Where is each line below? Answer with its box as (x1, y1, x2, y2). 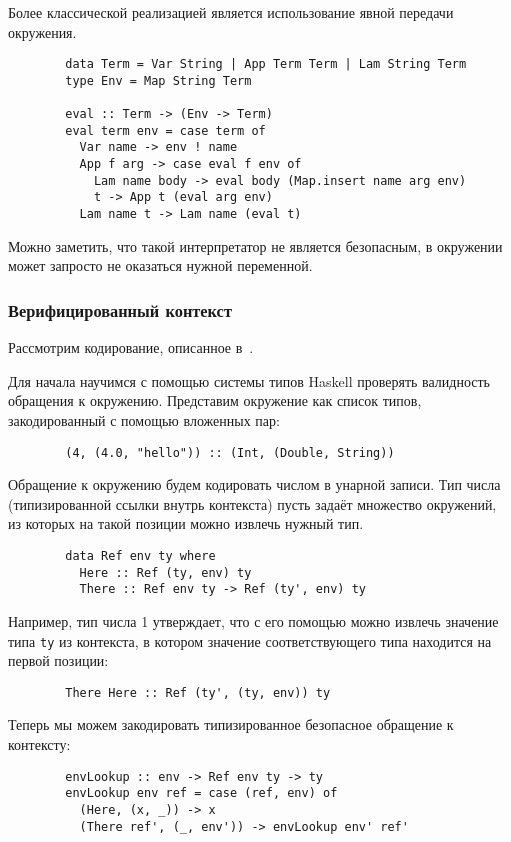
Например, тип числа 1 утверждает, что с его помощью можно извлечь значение (8, 610, 499, 631)
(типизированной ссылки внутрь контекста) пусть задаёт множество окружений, (8, 493, 497, 514)
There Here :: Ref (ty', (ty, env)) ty (65, 685, 331, 700)
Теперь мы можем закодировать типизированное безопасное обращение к (8, 714, 454, 735)
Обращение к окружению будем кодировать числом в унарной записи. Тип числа (8, 474, 501, 495)
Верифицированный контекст (8, 297, 232, 322)
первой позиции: (8, 650, 109, 671)
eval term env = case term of (65, 123, 266, 138)
